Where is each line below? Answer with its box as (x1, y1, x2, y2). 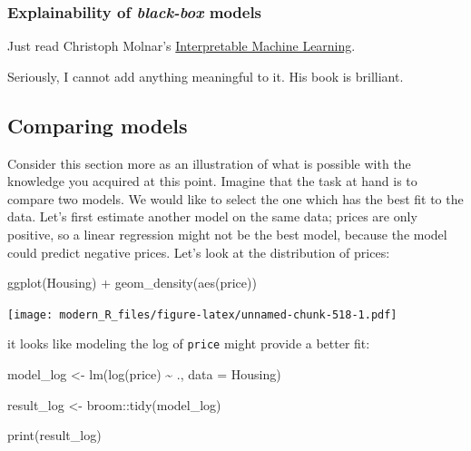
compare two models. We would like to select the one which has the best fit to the (7, 189, 464, 208)
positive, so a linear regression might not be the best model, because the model (7, 224, 447, 243)
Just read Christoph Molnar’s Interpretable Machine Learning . (7, 36, 356, 55)
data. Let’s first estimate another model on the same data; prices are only (7, 207, 417, 226)
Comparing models (7, 111, 188, 139)
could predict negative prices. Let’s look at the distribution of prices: (7, 242, 390, 261)
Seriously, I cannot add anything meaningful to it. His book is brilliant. (7, 66, 404, 85)
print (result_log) (7, 426, 102, 445)
